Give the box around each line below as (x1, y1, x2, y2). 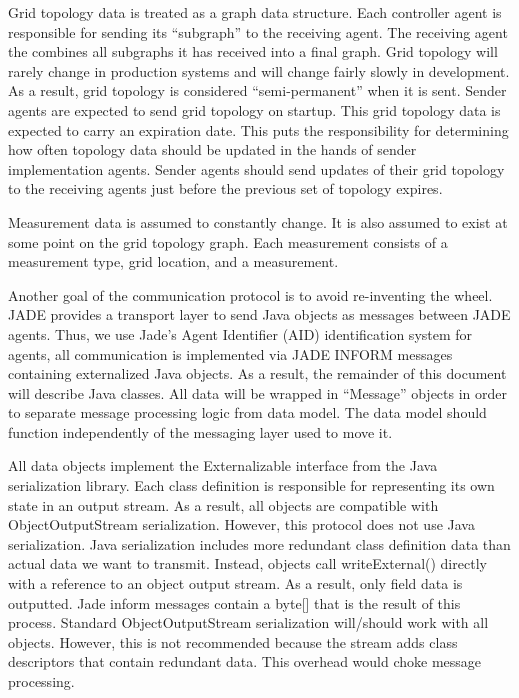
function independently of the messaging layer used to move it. (8, 421, 393, 442)
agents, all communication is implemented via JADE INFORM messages (8, 343, 453, 364)
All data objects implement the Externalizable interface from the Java (8, 455, 438, 476)
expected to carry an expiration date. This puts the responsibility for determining (8, 119, 509, 140)
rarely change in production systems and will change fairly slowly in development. (8, 60, 510, 81)
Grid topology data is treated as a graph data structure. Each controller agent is (8, 2, 502, 22)
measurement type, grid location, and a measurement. (8, 251, 339, 272)
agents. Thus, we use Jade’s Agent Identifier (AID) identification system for (8, 323, 473, 344)
